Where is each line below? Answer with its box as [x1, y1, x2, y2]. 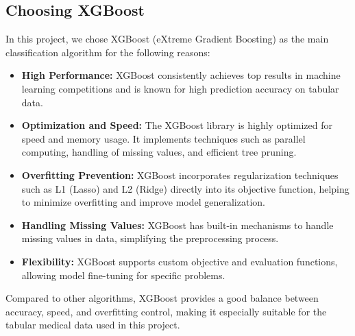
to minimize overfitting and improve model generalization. [21, 195, 265, 209]
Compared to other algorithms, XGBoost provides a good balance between [5, 291, 319, 305]
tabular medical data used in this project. [5, 317, 180, 332]
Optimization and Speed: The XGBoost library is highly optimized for [21, 118, 332, 132]
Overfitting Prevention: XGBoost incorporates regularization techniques [21, 167, 339, 182]
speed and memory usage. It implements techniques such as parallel [21, 131, 306, 145]
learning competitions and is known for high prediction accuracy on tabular [21, 81, 339, 95]
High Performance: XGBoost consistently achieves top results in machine [21, 68, 341, 82]
